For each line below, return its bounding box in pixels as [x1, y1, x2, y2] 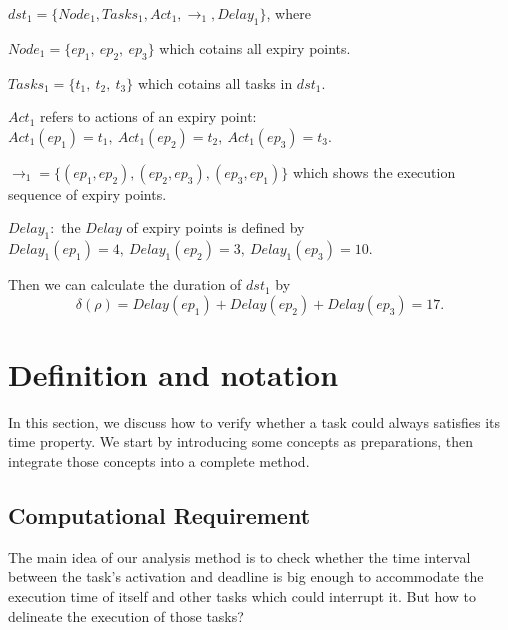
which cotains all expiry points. [159, 37, 351, 58]
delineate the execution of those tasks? [8, 605, 244, 626]
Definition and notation [8, 353, 339, 394]
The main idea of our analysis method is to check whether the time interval [8, 546, 471, 567]
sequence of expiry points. [8, 183, 167, 204]
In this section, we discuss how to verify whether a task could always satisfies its [8, 411, 501, 432]
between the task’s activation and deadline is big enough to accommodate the [8, 566, 484, 587]
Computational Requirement [8, 500, 311, 531]
